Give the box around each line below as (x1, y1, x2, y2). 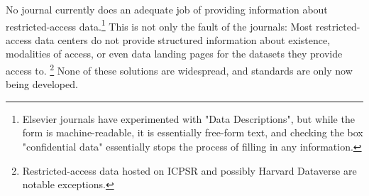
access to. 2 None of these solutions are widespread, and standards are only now (6, 61, 353, 77)
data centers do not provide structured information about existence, (35, 32, 331, 47)
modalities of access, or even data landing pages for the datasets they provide (6, 46, 343, 61)
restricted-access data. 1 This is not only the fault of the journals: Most (6, 16, 313, 33)
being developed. (6, 77, 78, 92)
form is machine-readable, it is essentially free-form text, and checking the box (22, 125, 363, 140)
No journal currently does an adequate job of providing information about (6, 2, 328, 16)
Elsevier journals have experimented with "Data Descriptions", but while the (22, 111, 355, 126)
